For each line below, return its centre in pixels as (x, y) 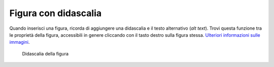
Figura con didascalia (56, 13)
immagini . (20, 42)
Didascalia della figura (45, 53)
